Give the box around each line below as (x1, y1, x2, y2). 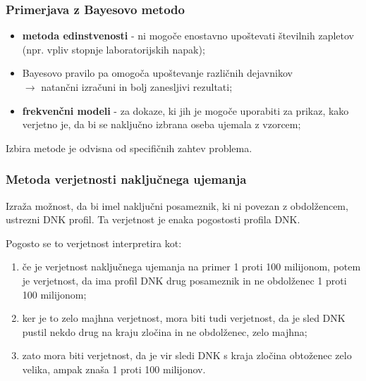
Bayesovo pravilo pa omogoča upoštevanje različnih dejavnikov (22, 65, 293, 80)
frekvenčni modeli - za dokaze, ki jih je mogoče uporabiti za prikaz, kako (22, 103, 349, 118)
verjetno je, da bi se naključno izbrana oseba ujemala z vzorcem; (22, 117, 301, 132)
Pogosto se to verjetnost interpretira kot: (6, 235, 182, 250)
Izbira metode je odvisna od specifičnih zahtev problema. (6, 140, 252, 155)
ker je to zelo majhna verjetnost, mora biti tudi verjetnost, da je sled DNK (22, 311, 346, 325)
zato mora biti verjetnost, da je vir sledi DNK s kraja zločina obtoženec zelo (22, 348, 352, 363)
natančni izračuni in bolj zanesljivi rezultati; (41, 80, 233, 94)
